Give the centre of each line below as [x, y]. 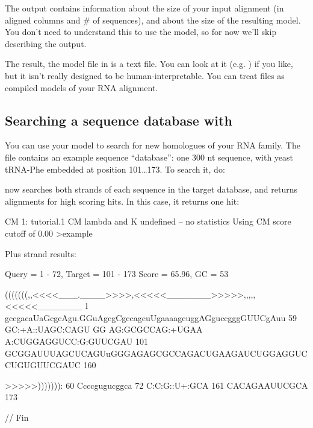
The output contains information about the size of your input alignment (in [144, 8]
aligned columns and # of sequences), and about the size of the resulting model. [153, 20]
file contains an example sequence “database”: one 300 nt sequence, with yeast [149, 157]
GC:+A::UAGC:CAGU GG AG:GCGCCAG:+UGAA [104, 329]
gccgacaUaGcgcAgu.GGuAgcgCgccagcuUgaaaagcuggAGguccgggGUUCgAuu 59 [151, 317]
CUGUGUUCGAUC [43, 365]
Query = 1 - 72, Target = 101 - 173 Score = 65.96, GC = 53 [117, 274]
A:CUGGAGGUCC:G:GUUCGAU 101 [76, 341]
